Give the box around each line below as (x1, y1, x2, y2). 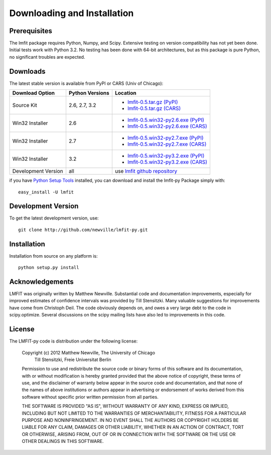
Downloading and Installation (9, 8, 134, 19)
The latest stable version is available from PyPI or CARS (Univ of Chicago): (9, 80, 164, 86)
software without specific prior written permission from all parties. (22, 394, 159, 400)
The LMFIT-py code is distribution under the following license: (9, 338, 138, 344)
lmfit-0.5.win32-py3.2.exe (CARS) (127, 159, 208, 166)
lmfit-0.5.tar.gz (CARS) (127, 105, 181, 112)
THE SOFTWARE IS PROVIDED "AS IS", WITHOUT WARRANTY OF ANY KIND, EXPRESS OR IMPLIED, (22, 403, 229, 409)
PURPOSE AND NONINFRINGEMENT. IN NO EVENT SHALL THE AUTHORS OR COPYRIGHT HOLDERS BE (22, 417, 239, 423)
